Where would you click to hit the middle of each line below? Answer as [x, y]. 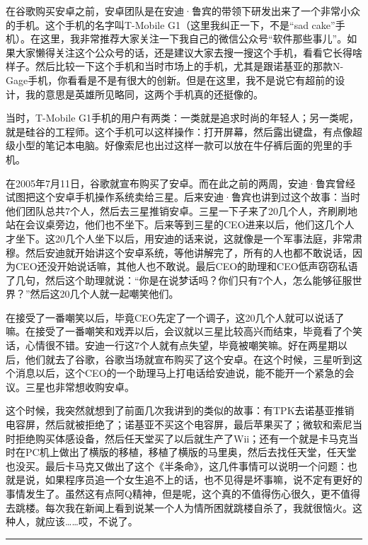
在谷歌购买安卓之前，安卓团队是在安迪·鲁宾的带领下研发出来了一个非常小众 [183, 11]
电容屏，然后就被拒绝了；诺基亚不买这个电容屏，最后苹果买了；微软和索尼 [179, 424]
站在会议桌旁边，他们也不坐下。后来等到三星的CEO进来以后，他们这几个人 [180, 224]
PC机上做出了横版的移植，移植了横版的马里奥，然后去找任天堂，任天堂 [191, 452]
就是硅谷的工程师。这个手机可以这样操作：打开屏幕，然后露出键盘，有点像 [179, 131]
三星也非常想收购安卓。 [80, 386]
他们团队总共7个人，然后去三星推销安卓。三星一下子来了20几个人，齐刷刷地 [182, 210]
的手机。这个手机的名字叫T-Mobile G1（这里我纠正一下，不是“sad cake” [171, 24]
